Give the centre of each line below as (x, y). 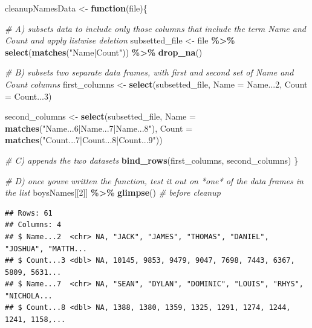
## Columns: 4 (33, 225)
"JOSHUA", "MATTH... (46, 249)
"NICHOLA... (29, 296)
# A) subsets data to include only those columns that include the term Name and (155, 28)
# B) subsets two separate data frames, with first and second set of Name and (149, 72)
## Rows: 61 (29, 213)
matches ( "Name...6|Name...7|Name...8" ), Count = (99, 128)
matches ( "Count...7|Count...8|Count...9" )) (84, 140)
